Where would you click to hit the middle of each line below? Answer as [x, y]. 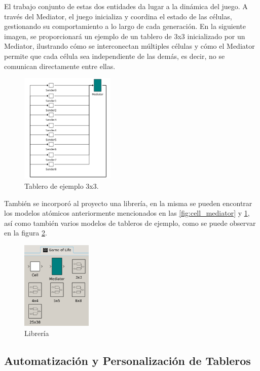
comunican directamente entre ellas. [60, 66]
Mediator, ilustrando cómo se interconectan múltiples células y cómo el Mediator [129, 46]
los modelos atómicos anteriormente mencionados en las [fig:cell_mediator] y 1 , [127, 213]
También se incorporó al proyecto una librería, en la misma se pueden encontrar [128, 203]
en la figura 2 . [26, 233]
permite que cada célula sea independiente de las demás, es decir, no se [115, 56]
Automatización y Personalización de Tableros [127, 360]
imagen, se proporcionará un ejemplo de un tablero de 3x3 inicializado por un [125, 36]
